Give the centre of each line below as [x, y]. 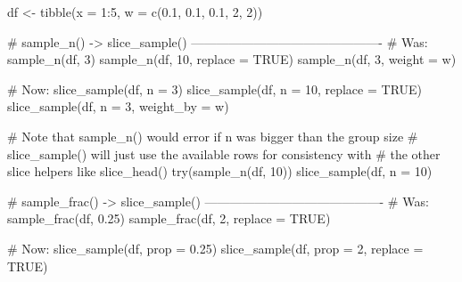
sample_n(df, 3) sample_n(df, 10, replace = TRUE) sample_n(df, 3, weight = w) [232, 59]
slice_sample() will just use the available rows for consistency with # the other [224, 153]
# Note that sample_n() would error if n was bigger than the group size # [213, 136]
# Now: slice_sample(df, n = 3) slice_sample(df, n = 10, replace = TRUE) [215, 89]
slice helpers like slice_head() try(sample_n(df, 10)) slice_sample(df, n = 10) [220, 171]
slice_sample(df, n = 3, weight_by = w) [118, 106]
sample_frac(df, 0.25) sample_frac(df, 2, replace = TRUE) [169, 218]
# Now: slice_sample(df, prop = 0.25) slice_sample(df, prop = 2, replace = [215, 248]
